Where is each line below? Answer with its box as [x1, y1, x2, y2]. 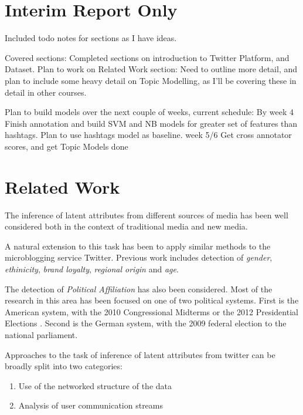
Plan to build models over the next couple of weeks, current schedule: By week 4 [5, 106, 294, 118]
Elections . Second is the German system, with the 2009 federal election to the [5, 317, 287, 329]
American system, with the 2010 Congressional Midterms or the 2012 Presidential [5, 305, 298, 318]
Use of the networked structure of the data [18, 379, 172, 392]
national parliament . [5, 328, 78, 340]
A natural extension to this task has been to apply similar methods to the [5, 239, 271, 252]
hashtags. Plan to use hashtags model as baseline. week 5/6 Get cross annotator [5, 129, 292, 141]
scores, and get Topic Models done [5, 140, 128, 152]
